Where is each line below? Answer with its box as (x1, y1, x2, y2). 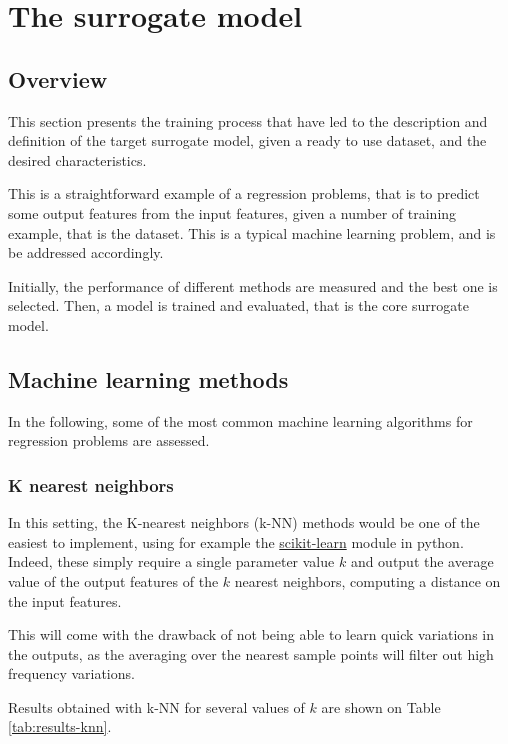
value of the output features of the (8, 570, 219, 591)
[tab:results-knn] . (8, 716, 112, 737)
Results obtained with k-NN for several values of (8, 696, 305, 717)
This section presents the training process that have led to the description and (8, 110, 488, 131)
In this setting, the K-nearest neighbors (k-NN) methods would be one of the (8, 512, 480, 533)
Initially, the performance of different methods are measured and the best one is (8, 275, 498, 296)
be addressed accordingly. (8, 242, 164, 263)
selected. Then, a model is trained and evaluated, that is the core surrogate (8, 295, 469, 316)
